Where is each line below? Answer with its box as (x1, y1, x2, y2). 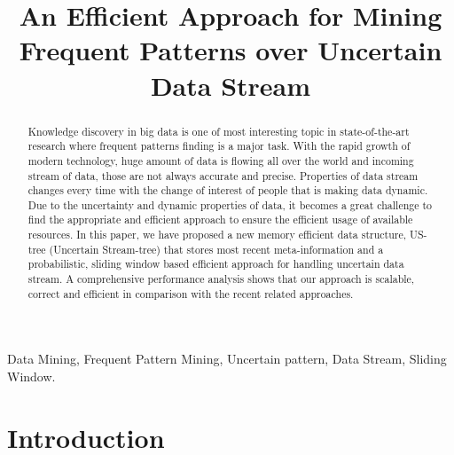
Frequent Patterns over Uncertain (19, 32, 442, 68)
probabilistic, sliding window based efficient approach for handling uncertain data (27, 256, 404, 271)
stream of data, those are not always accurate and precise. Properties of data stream (27, 168, 419, 183)
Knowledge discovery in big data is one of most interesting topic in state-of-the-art (27, 123, 410, 138)
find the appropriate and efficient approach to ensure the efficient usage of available (27, 212, 413, 227)
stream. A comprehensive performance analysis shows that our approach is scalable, (27, 271, 415, 286)
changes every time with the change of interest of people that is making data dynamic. (27, 183, 428, 198)
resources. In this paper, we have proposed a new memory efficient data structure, (27, 227, 407, 242)
